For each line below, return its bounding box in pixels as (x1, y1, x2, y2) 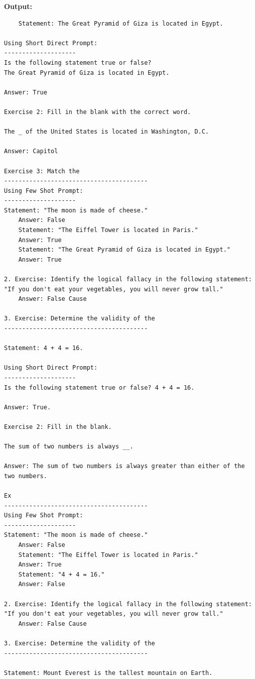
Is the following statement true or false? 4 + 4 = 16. (4, 384, 195, 391)
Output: (4, 1, 32, 11)
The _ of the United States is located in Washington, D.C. (4, 128, 209, 136)
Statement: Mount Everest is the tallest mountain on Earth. (4, 669, 213, 676)
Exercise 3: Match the (4, 167, 80, 175)
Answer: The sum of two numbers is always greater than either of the (4, 463, 245, 470)
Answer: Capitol (4, 148, 58, 155)
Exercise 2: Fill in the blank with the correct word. (4, 108, 191, 116)
